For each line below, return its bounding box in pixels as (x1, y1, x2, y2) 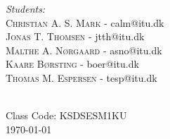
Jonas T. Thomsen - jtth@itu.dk (6, 29, 145, 44)
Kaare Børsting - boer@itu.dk (6, 56, 139, 71)
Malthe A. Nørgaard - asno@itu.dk (6, 42, 162, 57)
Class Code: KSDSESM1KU (6, 108, 127, 123)
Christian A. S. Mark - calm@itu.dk (6, 15, 164, 30)
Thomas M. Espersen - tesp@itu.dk (6, 70, 157, 85)
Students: (6, 1, 46, 16)
